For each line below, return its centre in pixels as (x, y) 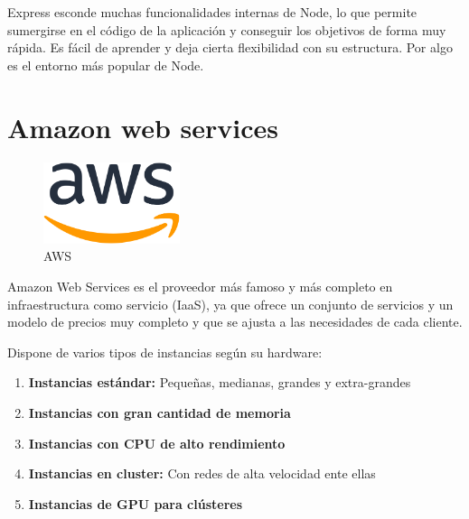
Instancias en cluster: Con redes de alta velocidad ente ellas (202, 473)
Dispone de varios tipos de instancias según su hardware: (165, 352)
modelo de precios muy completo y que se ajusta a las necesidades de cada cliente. (235, 322)
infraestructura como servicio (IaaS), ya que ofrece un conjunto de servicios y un (230, 304)
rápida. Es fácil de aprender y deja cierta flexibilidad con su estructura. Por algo (230, 47)
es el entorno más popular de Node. (106, 65)
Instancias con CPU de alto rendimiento (157, 443)
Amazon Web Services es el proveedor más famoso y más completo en (200, 287)
